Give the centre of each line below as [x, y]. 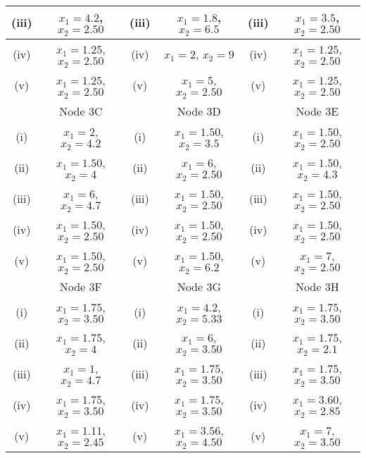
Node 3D [199, 111]
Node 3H [317, 286]
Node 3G [199, 286]
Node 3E [317, 111]
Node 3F [81, 286]
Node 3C [81, 111]
